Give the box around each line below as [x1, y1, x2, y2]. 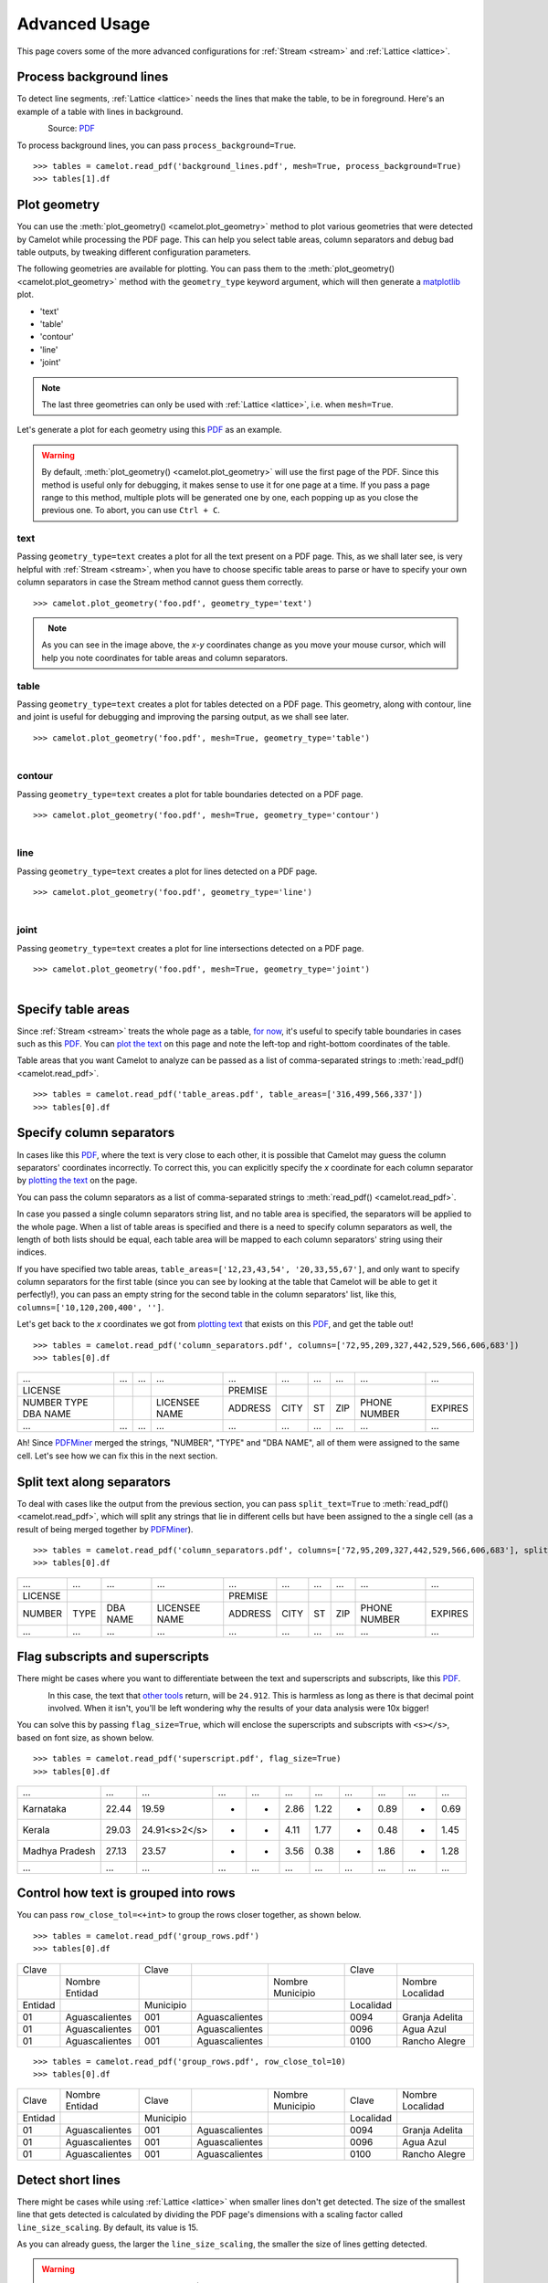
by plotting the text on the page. [16, 1174, 138, 1186]
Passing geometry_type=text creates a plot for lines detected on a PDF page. [16, 866, 318, 877]
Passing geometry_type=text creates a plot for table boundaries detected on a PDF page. [16, 788, 364, 799]
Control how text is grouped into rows [16, 1886, 236, 1901]
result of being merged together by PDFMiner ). [16, 1523, 194, 1534]
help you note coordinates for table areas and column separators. [41, 652, 288, 663]
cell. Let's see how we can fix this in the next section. [16, 1450, 218, 1461]
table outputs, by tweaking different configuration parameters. [16, 247, 251, 258]
